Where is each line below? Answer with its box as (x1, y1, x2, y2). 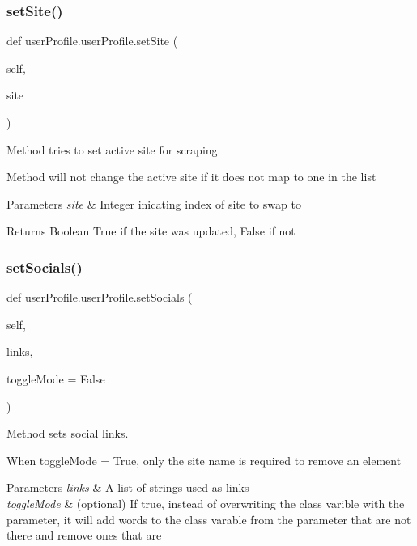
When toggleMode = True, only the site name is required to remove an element (6, 451, 402, 468)
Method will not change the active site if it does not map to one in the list (6, 168, 377, 185)
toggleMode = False (6, 370, 105, 387)
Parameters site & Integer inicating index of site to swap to (6, 195, 301, 212)
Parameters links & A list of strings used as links (6, 479, 249, 496)
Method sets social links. (6, 425, 129, 442)
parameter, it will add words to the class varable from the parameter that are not (6, 510, 411, 527)
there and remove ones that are (6, 527, 162, 544)
